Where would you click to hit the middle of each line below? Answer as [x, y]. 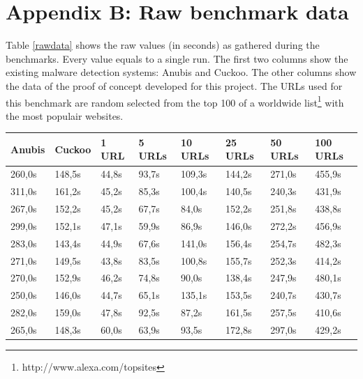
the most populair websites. [65, 115]
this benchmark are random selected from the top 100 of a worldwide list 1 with [175, 101]
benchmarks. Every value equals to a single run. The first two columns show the [177, 58]
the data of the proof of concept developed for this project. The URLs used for [174, 85]
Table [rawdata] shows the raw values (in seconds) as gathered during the [163, 45]
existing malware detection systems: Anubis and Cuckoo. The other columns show [181, 72]
